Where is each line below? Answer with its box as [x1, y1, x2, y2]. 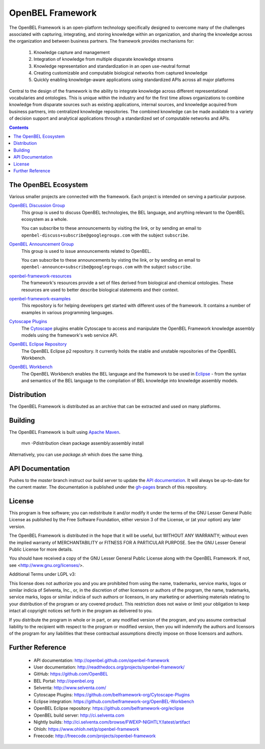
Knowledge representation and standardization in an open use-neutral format [33, 63, 190, 69]
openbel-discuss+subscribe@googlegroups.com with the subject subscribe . [21, 232, 189, 238]
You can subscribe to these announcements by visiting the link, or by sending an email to [21, 225, 202, 231]
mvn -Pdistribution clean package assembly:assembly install [21, 440, 144, 446]
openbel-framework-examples [9, 295, 71, 301]
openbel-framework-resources [9, 273, 72, 279]
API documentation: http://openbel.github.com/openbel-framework [33, 657, 169, 663]
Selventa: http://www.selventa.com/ [33, 685, 106, 691]
